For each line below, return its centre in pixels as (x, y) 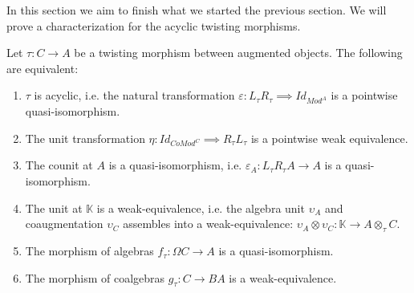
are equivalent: (43, 68)
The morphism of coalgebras (95, 277)
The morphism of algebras (89, 251)
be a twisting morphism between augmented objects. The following (238, 53)
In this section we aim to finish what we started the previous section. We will (197, 10)
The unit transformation (85, 138)
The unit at (54, 208)
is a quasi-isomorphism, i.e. (175, 165)
